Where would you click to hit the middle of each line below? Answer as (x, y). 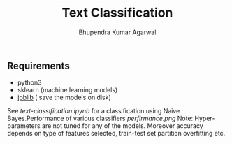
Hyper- (205, 118)
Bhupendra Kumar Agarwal (117, 32)
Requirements (38, 65)
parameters (24, 126)
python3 (29, 82)
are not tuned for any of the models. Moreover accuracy (123, 126)
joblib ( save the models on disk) (64, 98)
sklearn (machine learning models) (67, 90)
